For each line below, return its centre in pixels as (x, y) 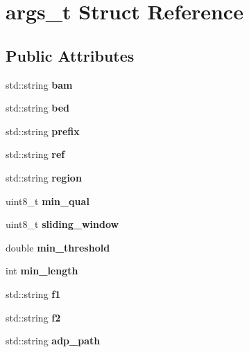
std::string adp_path (53, 341)
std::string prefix (43, 131)
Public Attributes (70, 55)
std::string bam (39, 84)
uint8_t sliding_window (62, 224)
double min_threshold (58, 247)
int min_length (42, 271)
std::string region (44, 177)
